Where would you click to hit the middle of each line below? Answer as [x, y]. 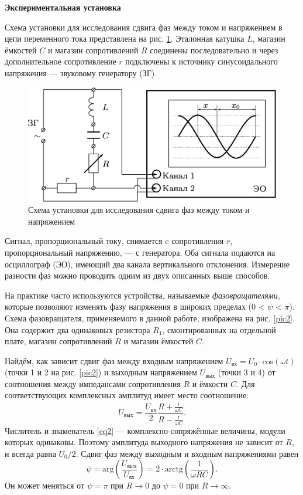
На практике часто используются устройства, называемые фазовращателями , [142, 295]
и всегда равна [30, 453]
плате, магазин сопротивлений [58, 341]
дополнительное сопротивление [61, 61]
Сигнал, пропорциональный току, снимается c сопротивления [114, 241]
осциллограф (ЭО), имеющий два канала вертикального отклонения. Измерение [147, 264]
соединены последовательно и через [214, 50]
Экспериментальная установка [63, 7]
